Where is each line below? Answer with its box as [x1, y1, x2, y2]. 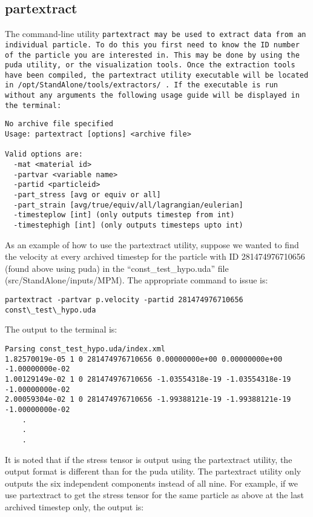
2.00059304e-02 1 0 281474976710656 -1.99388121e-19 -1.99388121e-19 [5, 395, 291, 404]
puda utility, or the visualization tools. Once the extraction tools [5, 61, 295, 70]
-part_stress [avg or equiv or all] [13, 191, 161, 200]
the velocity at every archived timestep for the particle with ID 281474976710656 [5, 250, 305, 263]
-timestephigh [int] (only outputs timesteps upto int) [13, 221, 243, 230]
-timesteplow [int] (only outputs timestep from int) [13, 211, 235, 220]
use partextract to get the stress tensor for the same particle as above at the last [5, 488, 304, 501]
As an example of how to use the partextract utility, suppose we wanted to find [5, 238, 299, 251]
